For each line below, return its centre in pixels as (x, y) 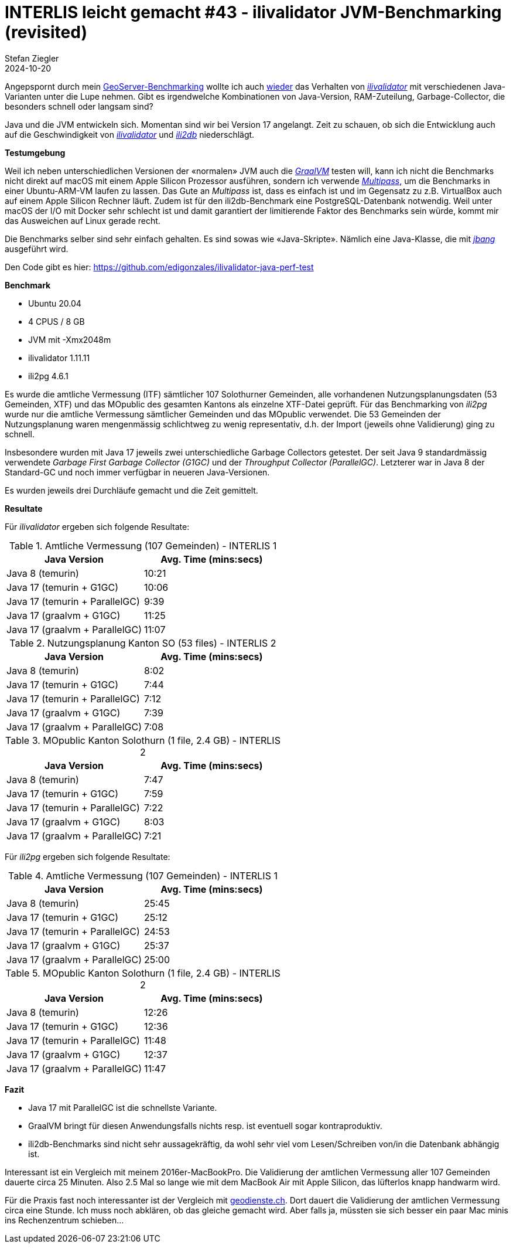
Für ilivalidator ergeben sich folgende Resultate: (97, 526)
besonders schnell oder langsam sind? (79, 106)
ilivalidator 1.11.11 (59, 358)
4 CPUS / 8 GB (57, 321)
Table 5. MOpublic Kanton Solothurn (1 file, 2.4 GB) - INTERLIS (143, 973)
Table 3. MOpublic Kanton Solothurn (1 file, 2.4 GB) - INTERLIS (143, 740)
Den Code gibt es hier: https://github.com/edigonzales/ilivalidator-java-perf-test (159, 267)
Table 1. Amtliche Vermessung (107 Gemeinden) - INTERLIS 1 (143, 545)
